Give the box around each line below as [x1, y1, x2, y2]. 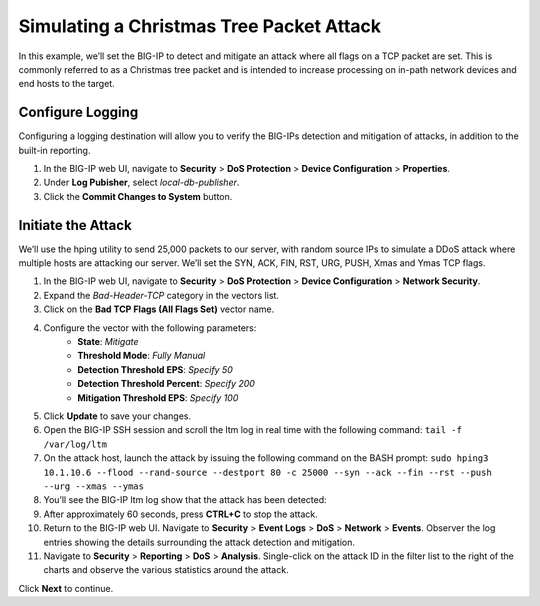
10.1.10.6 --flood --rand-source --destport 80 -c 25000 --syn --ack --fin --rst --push [43, 466, 492, 478]
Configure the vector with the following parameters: [43, 321, 257, 334]
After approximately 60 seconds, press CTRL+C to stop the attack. [43, 508, 319, 520]
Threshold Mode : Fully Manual [77, 350, 206, 362]
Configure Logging [18, 104, 139, 121]
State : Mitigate [77, 336, 139, 348]
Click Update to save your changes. [43, 410, 192, 422]
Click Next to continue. [18, 582, 114, 594]
